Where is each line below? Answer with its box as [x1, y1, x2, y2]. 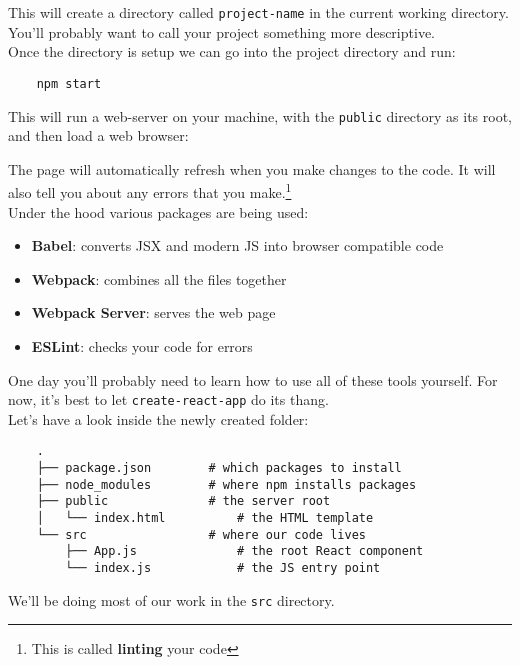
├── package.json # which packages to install [36, 461, 402, 476]
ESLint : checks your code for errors [31, 335, 253, 356]
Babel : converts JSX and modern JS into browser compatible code [31, 235, 444, 256]
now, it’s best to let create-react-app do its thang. [8, 389, 329, 410]
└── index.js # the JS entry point [65, 561, 381, 575]
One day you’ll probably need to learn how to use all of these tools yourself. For [8, 369, 498, 390]
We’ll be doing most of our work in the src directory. [8, 589, 335, 610]
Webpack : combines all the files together [31, 268, 287, 289]
